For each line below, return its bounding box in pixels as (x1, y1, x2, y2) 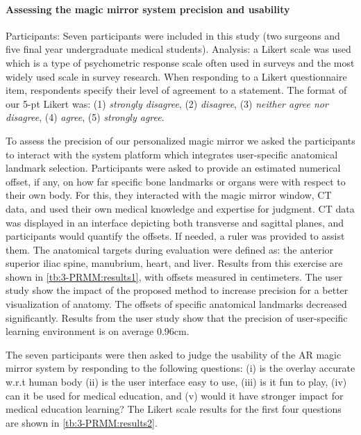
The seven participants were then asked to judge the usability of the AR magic (6, 347, 342, 361)
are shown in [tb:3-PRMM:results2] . (6, 415, 158, 429)
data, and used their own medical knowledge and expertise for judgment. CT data (6, 201, 355, 215)
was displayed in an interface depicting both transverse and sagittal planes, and (6, 215, 344, 229)
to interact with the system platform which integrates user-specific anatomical (6, 147, 338, 161)
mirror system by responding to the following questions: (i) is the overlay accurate (6, 361, 355, 375)
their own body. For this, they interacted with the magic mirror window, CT (6, 188, 332, 202)
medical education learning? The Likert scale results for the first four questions (6, 402, 342, 416)
